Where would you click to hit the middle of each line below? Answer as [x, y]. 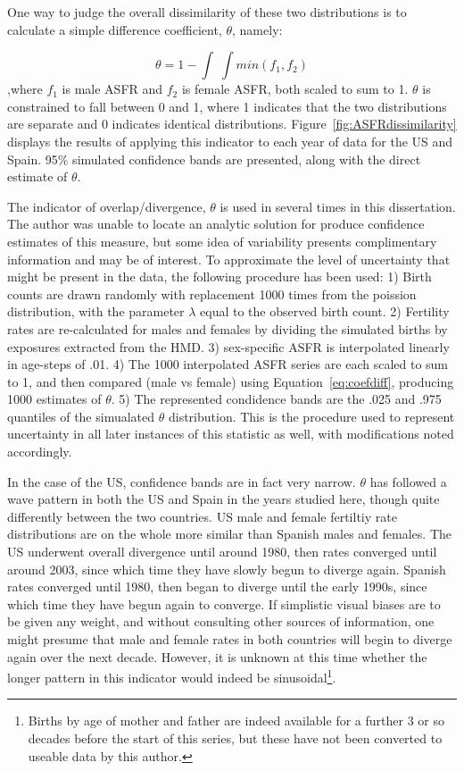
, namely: [257, 29]
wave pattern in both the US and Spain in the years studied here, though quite [224, 499]
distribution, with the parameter [96, 311]
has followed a [408, 481]
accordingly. [40, 452]
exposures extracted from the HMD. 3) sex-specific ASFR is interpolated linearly [228, 346]
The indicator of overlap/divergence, [107, 206]
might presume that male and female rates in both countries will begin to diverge [230, 639]
